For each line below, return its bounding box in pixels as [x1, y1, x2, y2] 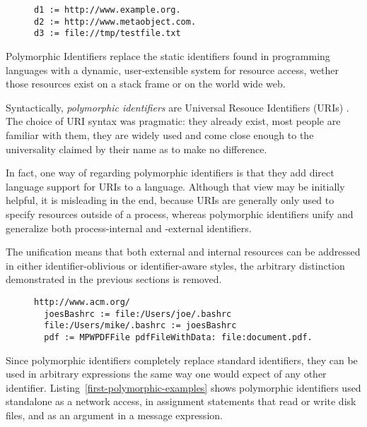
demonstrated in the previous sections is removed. [6, 272, 222, 287]
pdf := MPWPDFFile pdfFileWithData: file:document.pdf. [44, 332, 313, 342]
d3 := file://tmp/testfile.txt [34, 28, 181, 39]
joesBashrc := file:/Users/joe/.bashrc [44, 308, 232, 319]
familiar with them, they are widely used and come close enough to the [6, 127, 314, 142]
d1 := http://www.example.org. [34, 5, 181, 15]
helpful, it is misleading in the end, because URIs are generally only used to [6, 193, 334, 208]
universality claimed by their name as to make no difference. [6, 141, 267, 156]
